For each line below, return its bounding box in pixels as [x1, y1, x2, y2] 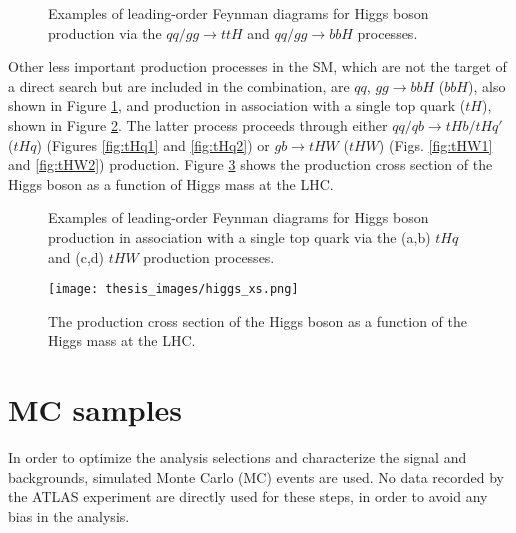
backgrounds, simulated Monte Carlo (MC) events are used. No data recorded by [8, 466, 504, 487]
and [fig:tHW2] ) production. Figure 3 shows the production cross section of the [8, 154, 493, 175]
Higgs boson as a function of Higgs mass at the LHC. [8, 173, 334, 194]
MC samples [8, 389, 183, 430]
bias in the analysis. [8, 505, 130, 526]
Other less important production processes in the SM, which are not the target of [8, 56, 507, 77]
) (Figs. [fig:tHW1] [378, 134, 493, 155]
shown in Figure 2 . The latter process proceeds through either [8, 114, 388, 135]
